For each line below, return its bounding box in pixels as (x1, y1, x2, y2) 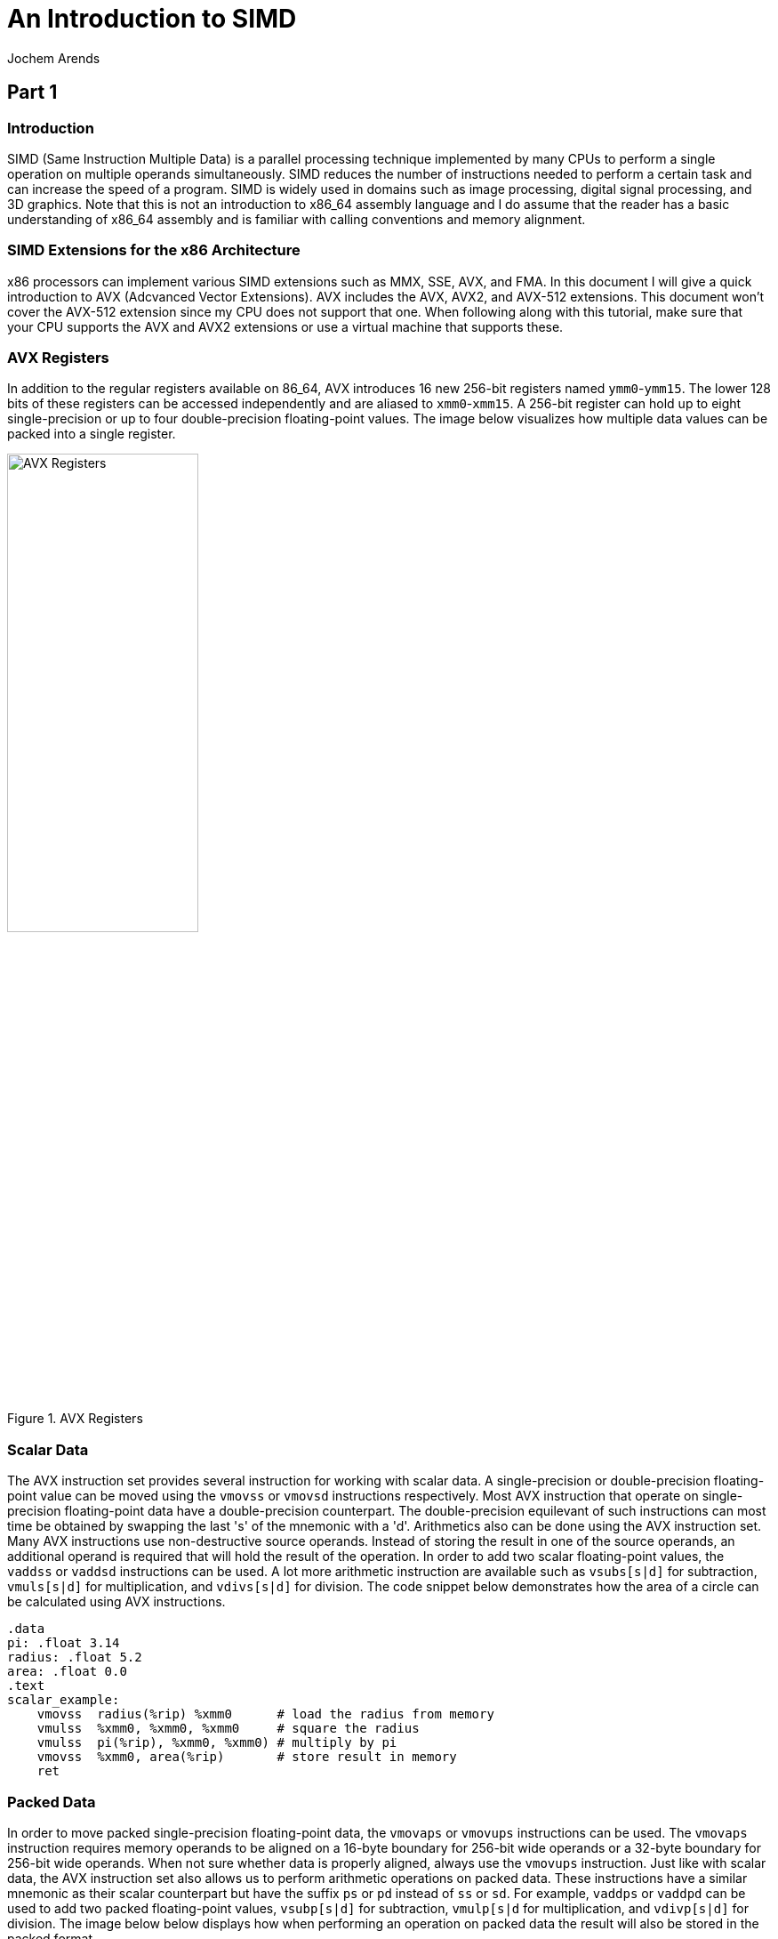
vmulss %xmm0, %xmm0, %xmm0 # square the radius (36, 1721, 420, 1736)
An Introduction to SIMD (7, 4, 297, 34)
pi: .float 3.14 (7, 1636, 120, 1651)
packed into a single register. (7, 426, 176, 442)
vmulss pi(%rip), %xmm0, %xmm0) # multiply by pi (36, 1735, 397, 1750)
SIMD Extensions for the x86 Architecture (7, 241, 301, 260)
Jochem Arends (7, 50, 100, 66)
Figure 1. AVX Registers (7, 1411, 143, 1427)
